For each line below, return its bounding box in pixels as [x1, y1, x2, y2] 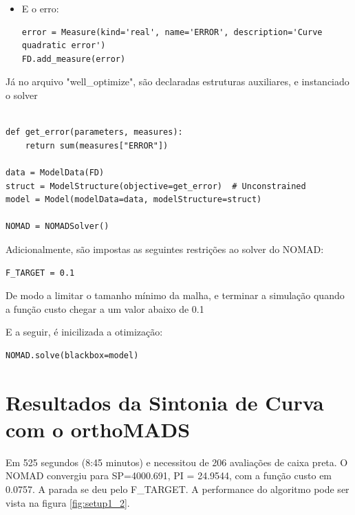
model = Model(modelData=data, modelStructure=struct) [6, 195, 262, 205]
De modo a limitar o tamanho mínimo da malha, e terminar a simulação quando [6, 288, 345, 303]
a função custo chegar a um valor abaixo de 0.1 [6, 301, 204, 316]
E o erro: [21, 1, 59, 15]
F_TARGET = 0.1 [6, 267, 75, 278]
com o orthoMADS [6, 415, 191, 443]
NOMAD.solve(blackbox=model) [6, 350, 139, 360]
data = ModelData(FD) [6, 167, 105, 177]
